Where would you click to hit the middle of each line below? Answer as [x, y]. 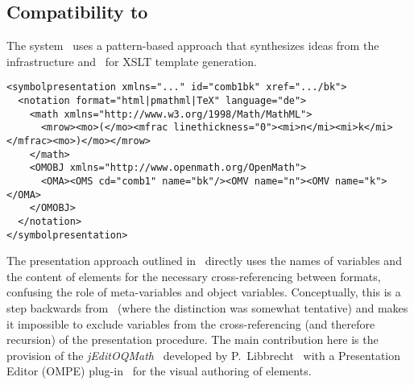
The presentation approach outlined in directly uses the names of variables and [204, 261]
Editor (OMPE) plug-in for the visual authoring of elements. [159, 371]
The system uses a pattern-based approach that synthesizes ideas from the [193, 46]
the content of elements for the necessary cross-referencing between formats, [194, 276]
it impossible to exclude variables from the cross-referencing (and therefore [191, 323]
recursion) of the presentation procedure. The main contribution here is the [193, 339]
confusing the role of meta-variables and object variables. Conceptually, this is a [204, 292]
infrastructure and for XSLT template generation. [132, 61]
